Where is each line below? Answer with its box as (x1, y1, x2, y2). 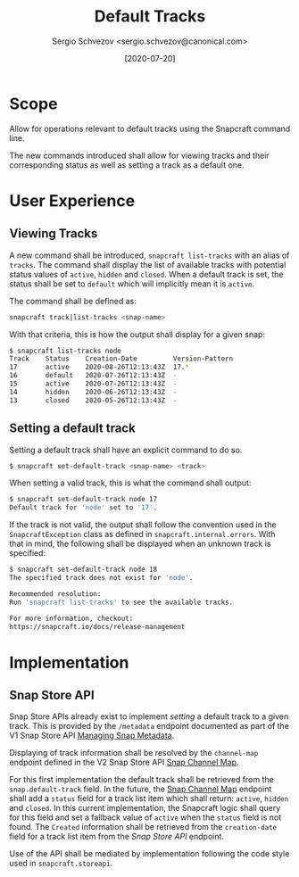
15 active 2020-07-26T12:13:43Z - (9, 379, 178, 389)
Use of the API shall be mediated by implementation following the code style (9, 848, 290, 859)
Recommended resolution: (9, 589, 102, 599)
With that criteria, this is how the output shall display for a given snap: (9, 328, 266, 340)
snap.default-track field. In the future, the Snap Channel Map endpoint (9, 783, 272, 795)
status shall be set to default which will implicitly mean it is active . (9, 278, 255, 289)
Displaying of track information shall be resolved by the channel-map (9, 748, 259, 758)
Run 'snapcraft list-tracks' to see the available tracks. (9, 598, 234, 607)
